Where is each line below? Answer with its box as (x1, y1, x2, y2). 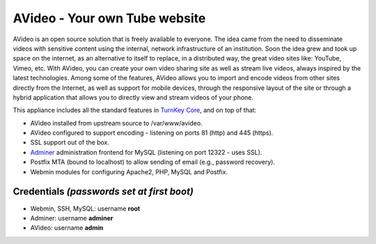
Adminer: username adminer (30, 213, 113, 222)
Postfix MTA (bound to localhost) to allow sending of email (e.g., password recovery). (30, 158, 275, 167)
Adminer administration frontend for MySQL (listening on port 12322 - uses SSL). (30, 148, 263, 156)
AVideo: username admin (30, 224, 104, 232)
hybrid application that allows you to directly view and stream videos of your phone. (13, 93, 254, 101)
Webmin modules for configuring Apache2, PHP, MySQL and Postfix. (30, 167, 228, 176)
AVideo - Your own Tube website (13, 10, 206, 26)
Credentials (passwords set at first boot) (13, 185, 194, 198)
